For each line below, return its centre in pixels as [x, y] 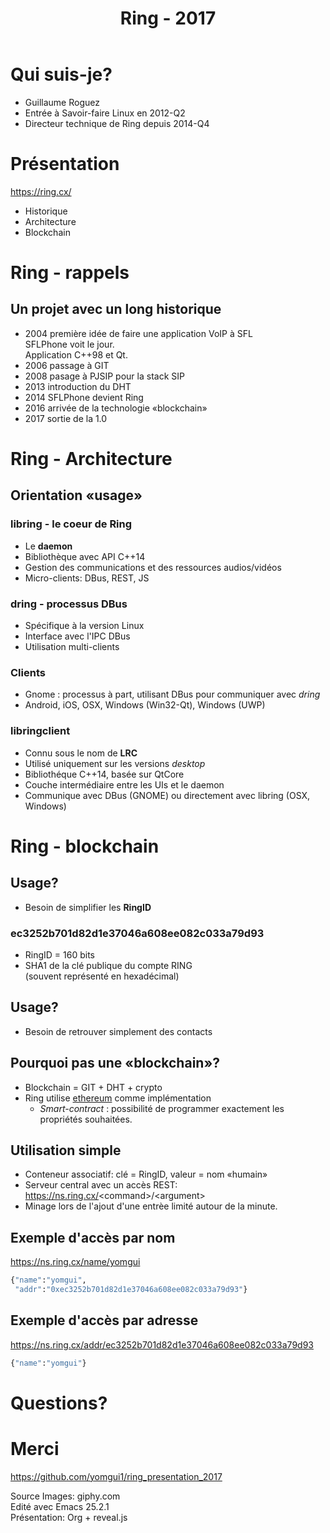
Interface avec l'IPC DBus [77, 636]
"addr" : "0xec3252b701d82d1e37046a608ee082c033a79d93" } [131, 1290]
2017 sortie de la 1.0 [66, 418]
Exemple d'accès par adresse [104, 1320]
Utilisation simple [66, 1150]
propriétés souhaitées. [86, 1119]
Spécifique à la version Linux [84, 626]
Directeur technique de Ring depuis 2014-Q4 [117, 123]
